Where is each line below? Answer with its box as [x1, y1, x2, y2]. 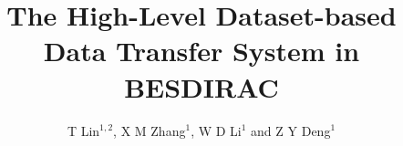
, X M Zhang [113, 120, 186, 140]
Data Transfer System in [43, 32, 360, 69]
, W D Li [191, 120, 242, 140]
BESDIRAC [124, 68, 279, 105]
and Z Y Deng [251, 120, 331, 140]
